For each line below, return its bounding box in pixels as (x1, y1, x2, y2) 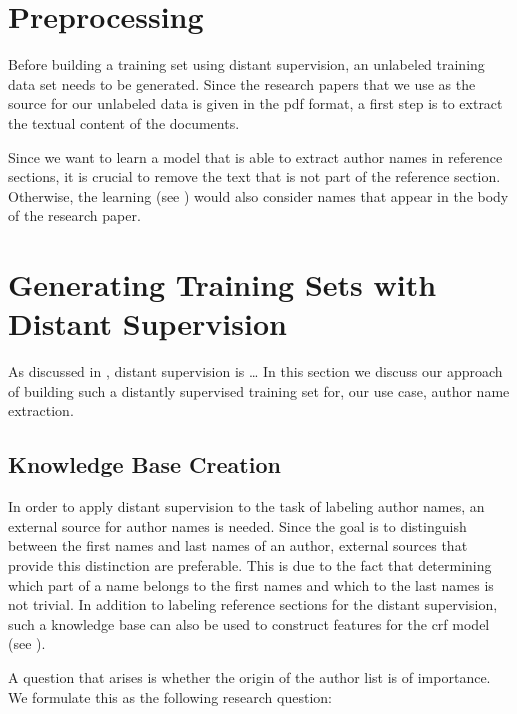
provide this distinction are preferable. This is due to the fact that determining (8, 554, 492, 575)
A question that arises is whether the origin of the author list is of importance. (8, 666, 491, 687)
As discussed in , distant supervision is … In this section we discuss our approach (8, 361, 503, 382)
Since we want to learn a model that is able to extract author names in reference (8, 146, 503, 167)
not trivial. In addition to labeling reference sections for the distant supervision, (8, 594, 498, 615)
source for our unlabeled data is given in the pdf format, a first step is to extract (8, 93, 503, 114)
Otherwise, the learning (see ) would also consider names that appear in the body (8, 185, 509, 206)
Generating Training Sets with (8, 264, 437, 305)
